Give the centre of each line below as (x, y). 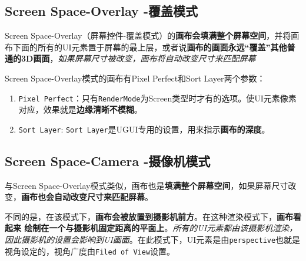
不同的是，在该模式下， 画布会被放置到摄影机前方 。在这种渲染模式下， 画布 (149, 216)
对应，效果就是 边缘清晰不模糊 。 (80, 109)
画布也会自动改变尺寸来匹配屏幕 (83, 197)
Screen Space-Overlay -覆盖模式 (101, 11)
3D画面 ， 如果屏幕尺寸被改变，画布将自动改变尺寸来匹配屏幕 (138, 58)
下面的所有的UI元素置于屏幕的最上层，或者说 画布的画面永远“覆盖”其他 (150, 47)
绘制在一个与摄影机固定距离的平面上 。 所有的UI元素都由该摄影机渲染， (161, 228)
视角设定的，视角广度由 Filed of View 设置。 (90, 251)
